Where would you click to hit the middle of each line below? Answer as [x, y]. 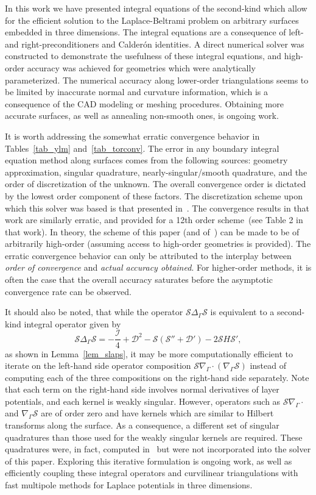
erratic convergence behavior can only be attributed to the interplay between [148, 255]
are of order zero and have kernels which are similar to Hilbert [157, 413]
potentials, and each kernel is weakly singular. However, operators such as [143, 401]
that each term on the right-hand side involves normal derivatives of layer [142, 389]
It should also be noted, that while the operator [94, 312]
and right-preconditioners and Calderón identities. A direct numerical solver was [155, 44]
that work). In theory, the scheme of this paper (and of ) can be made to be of [152, 231]
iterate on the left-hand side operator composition [98, 365]
